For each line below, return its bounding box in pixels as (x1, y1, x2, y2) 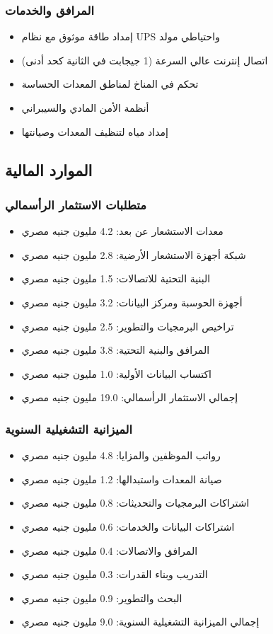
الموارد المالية (5, 158, 93, 180)
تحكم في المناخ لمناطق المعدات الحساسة (21, 76, 199, 91)
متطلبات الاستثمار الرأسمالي (5, 195, 147, 213)
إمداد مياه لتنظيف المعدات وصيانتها (21, 124, 168, 139)
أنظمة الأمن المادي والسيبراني (21, 100, 149, 115)
